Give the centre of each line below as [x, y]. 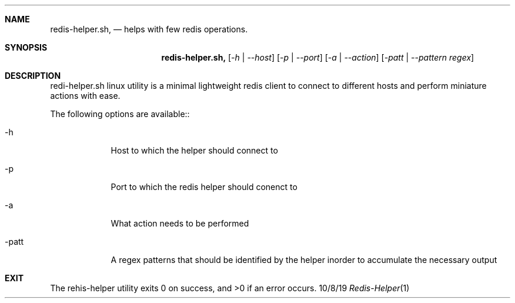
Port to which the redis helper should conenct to [204, 187]
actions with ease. [85, 96]
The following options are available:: [120, 114]
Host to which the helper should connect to [194, 150]
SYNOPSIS [26, 47]
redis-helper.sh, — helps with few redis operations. [149, 29]
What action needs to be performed [180, 223]
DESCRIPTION [33, 76]
